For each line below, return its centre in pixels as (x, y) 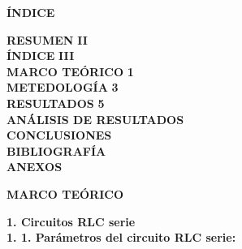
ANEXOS (35, 167)
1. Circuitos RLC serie (71, 221)
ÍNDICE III (41, 56)
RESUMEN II (47, 39)
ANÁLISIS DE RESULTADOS (95, 119)
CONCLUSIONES (59, 135)
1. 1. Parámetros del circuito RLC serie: (121, 237)
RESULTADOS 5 (56, 103)
